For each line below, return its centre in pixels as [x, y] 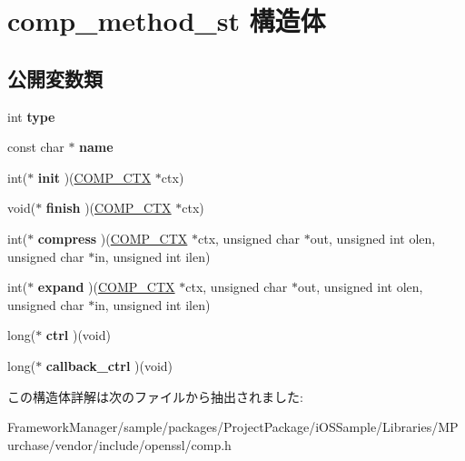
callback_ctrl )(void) [109, 365]
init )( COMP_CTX [94, 177]
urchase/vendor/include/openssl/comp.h [119, 444]
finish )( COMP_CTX [109, 208]
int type [31, 116]
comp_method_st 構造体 [167, 20]
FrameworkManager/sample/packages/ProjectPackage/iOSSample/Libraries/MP [233, 427]
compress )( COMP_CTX [113, 238]
